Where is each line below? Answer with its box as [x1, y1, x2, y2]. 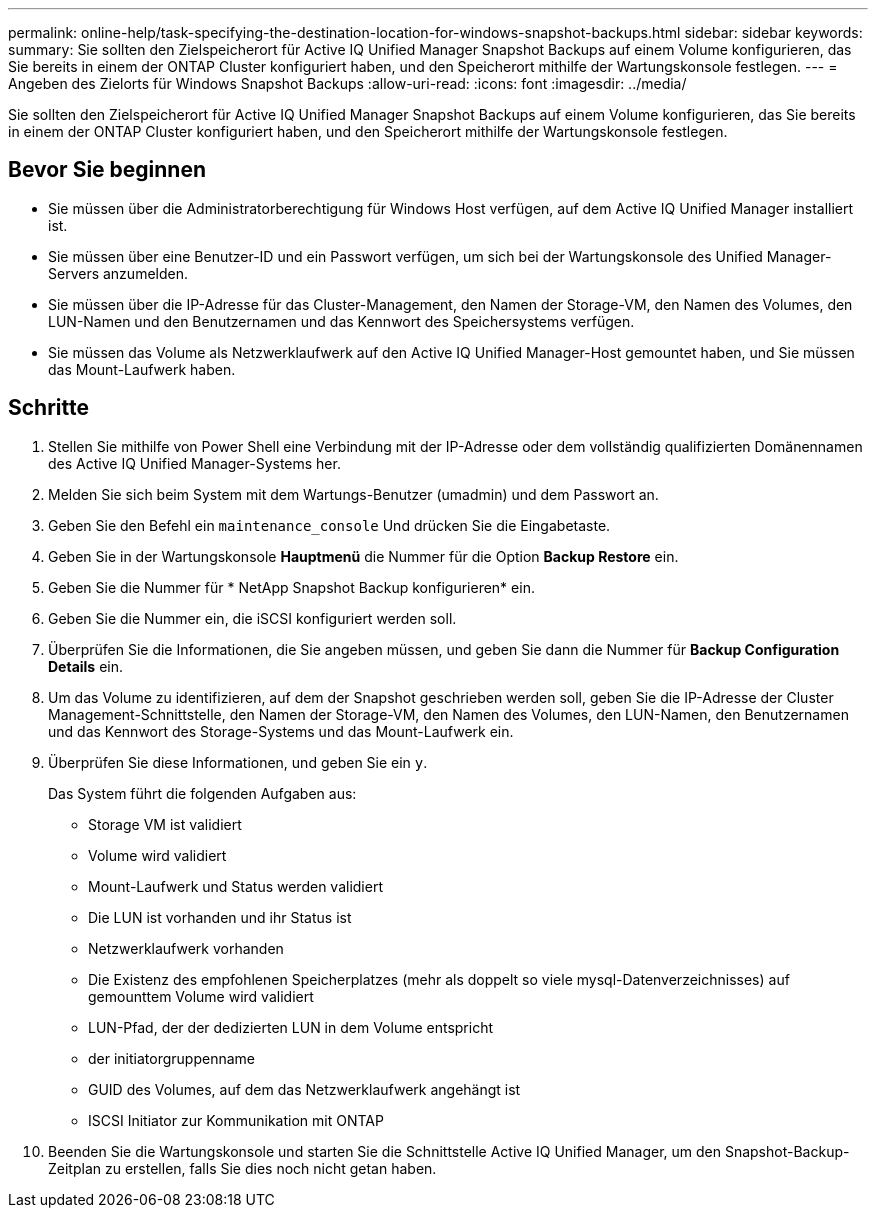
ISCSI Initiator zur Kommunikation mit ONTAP [88, 1111, 384, 1129]
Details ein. [48, 657, 123, 675]
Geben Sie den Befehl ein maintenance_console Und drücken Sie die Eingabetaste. [48, 516, 611, 534]
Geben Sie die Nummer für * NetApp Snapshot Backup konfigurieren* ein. [48, 578, 535, 596]
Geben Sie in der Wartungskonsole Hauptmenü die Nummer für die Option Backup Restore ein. [48, 547, 679, 565]
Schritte [8, 395, 89, 421]
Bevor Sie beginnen [8, 157, 207, 183]
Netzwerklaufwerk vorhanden [88, 939, 284, 957]
